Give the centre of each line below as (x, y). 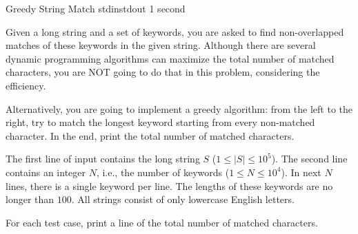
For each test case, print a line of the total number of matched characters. (162, 222)
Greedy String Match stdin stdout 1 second (96, 8)
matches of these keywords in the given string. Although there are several (161, 45)
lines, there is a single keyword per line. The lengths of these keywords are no (169, 185)
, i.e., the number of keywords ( (163, 172)
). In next (301, 172)
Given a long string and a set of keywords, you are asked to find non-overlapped (175, 31)
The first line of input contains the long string (103, 159)
